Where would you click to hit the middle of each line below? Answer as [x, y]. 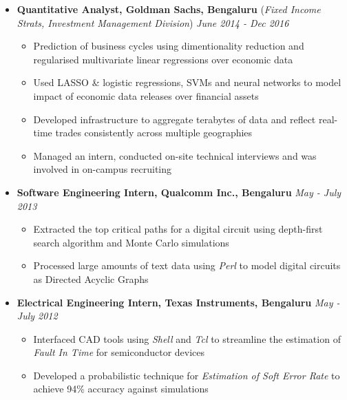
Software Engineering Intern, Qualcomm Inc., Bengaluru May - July [179, 192]
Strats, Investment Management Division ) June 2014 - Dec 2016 [153, 22]
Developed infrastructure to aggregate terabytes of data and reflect [175, 119]
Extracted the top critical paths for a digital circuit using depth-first [178, 229]
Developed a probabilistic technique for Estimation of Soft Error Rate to [187, 375]
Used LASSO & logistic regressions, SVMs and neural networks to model [187, 82]
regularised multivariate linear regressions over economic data [163, 59]
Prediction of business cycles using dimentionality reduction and [169, 46]
